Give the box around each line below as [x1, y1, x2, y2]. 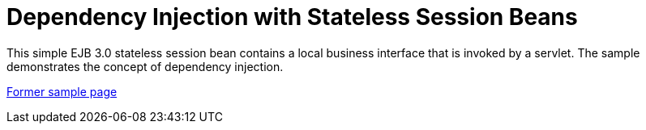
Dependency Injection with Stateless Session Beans [6, 3, 578, 31]
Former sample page [6, 84, 118, 99]
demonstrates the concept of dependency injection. [6, 59, 284, 73]
